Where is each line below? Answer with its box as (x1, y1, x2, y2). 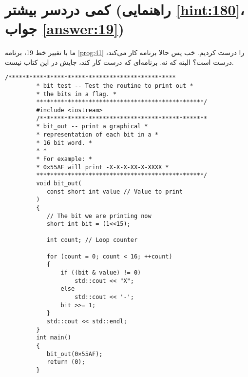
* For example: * (36, 155, 92, 162)
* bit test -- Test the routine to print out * (36, 82, 193, 89)
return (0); (46, 358, 85, 366)
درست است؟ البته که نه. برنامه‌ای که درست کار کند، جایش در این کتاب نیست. (5, 57, 234, 67)
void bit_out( (36, 179, 82, 187)
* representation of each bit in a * (36, 131, 158, 138)
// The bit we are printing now (46, 212, 152, 219)
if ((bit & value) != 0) (60, 269, 141, 277)
